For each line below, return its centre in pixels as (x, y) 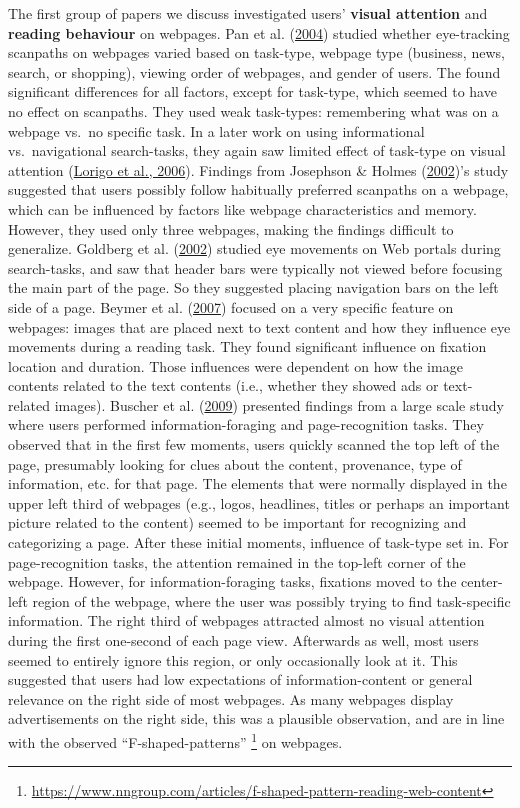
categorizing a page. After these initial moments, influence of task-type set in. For (258, 542)
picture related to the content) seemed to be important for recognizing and (237, 522)
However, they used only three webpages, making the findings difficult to (231, 228)
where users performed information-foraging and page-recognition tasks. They (246, 424)
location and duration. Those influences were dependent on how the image (235, 365)
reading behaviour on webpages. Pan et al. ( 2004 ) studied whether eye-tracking (259, 32)
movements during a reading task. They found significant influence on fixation (247, 346)
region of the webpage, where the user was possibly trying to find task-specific (271, 600)
